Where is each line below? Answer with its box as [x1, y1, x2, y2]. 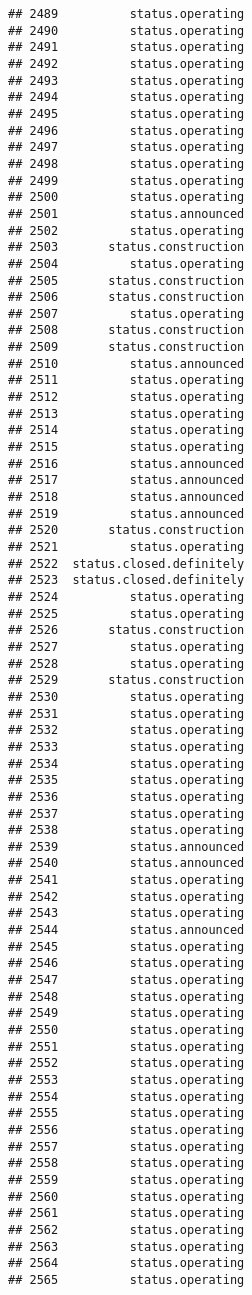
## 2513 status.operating [8, 406, 245, 421]
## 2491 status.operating [8, 40, 245, 55]
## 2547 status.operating [8, 973, 245, 988]
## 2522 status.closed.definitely [8, 556, 245, 571]
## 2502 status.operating [8, 223, 245, 238]
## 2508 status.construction [8, 323, 245, 338]
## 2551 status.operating [8, 1039, 245, 1054]
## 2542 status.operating [8, 889, 245, 904]
